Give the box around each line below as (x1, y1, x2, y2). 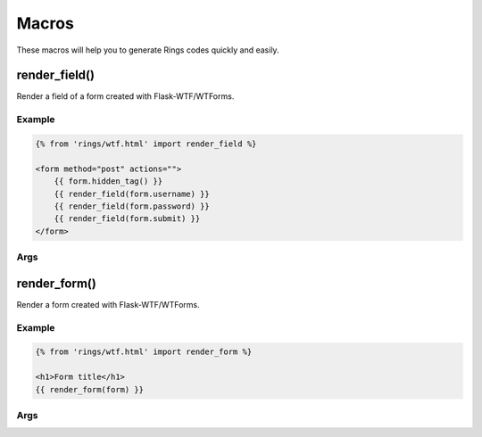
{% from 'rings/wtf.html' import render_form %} (35, 347, 253, 357)
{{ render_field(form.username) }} (54, 188, 210, 199)
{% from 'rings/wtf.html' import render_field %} (35, 139, 257, 149)
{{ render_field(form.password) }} (54, 201, 210, 211)
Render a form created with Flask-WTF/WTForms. (16, 299, 200, 309)
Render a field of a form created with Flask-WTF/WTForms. (16, 91, 235, 102)
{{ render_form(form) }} (35, 384, 145, 394)
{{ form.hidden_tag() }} (54, 177, 163, 186)
